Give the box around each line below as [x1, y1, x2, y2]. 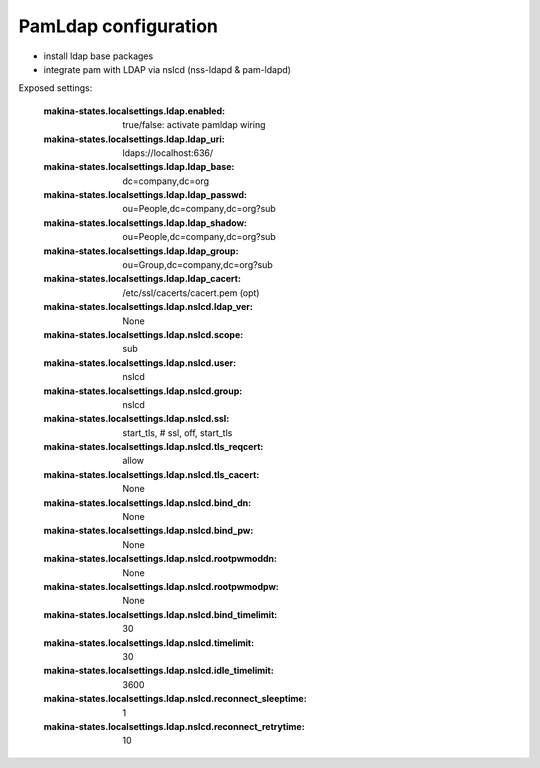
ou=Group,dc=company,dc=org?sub [122, 259, 274, 271]
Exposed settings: [18, 82, 93, 94]
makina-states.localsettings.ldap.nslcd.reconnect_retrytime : [43, 720, 305, 732]
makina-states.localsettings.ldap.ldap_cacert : [43, 273, 242, 285]
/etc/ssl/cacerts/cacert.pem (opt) [122, 286, 260, 299]
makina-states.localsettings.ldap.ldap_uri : [43, 133, 225, 145]
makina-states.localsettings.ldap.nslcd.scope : [43, 328, 244, 340]
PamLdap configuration [18, 15, 219, 37]
